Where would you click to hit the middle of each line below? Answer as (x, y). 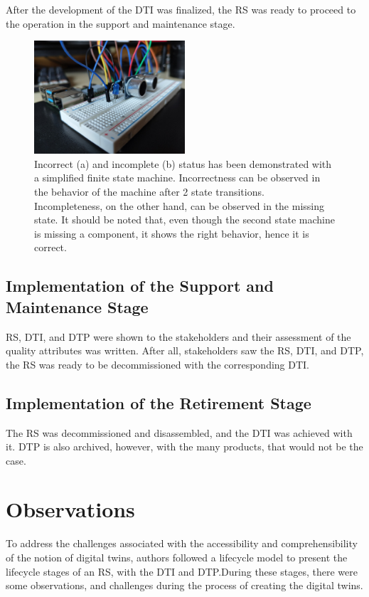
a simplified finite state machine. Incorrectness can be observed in (177, 178)
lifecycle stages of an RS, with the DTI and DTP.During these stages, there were (182, 571)
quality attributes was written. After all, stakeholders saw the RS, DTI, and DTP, (185, 350)
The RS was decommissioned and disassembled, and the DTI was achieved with (179, 432)
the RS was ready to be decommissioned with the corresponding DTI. (158, 364)
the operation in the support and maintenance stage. (121, 23)
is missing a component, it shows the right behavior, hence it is (172, 233)
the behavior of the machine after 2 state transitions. (149, 191)
